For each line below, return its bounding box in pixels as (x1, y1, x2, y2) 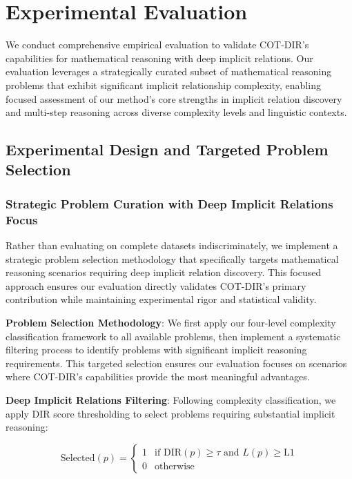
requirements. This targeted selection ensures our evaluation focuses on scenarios (6, 355, 347, 370)
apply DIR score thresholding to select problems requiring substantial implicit (6, 406, 335, 420)
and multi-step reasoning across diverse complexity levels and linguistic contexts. (6, 105, 347, 119)
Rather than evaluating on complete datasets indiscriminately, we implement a (6, 238, 338, 252)
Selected (60, 453, 95, 463)
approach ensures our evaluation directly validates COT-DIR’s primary (6, 278, 306, 293)
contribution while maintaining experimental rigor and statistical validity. (6, 292, 317, 306)
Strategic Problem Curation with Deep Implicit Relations (6, 195, 333, 212)
